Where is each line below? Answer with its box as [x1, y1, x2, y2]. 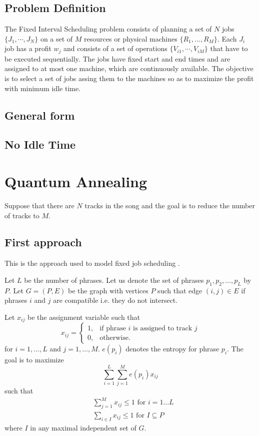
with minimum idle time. [4, 83, 81, 93]
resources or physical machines [84, 33, 177, 44]
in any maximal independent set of [30, 422, 136, 432]
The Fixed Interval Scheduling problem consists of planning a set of [4, 24, 212, 34]
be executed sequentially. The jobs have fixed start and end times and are [4, 53, 230, 64]
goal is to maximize [4, 354, 64, 365]
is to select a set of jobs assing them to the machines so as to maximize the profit [4, 73, 254, 84]
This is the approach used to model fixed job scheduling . [4, 258, 180, 268]
